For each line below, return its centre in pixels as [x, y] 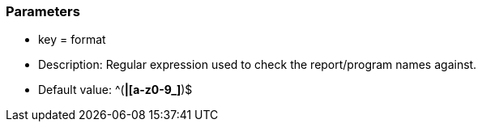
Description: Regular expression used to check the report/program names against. [258, 65]
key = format [72, 40]
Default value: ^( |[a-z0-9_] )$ [115, 90]
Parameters [43, 11]
